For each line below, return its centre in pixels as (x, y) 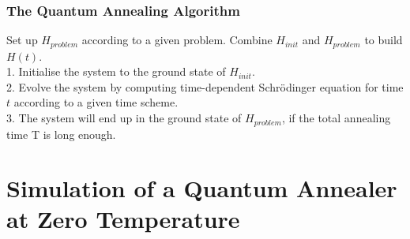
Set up (22, 40)
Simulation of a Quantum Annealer (202, 188)
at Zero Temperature (123, 219)
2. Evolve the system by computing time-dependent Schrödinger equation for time (205, 86)
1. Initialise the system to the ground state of (116, 71)
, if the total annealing (336, 118)
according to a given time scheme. (96, 102)
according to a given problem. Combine (177, 40)
